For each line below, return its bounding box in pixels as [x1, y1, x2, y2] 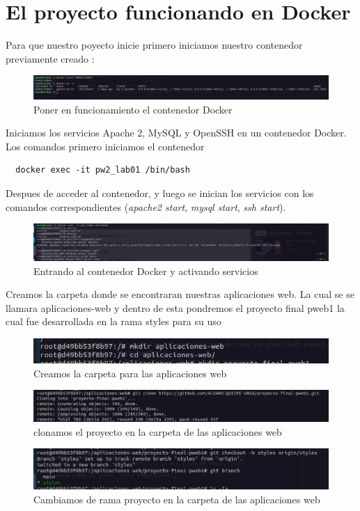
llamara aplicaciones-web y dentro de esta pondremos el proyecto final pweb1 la [6, 300, 345, 315]
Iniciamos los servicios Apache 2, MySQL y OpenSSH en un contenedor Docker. [6, 125, 347, 140]
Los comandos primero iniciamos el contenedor [6, 139, 205, 153]
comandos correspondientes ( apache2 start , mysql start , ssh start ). [6, 199, 286, 214]
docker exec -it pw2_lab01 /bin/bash [15, 165, 190, 175]
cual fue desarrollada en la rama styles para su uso [6, 314, 221, 329]
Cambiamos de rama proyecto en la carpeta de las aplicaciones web [33, 492, 320, 506]
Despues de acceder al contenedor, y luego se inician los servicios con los [6, 186, 314, 201]
